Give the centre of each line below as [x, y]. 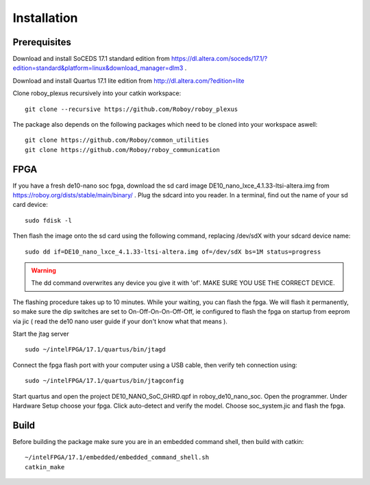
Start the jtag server [41, 334]
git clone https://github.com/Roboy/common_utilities [117, 140]
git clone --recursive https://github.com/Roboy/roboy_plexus [132, 109]
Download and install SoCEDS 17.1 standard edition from [91, 59]
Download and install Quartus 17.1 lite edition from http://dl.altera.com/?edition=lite [128, 80]
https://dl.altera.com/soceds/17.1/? [220, 59]
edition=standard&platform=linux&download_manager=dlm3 [98, 68]
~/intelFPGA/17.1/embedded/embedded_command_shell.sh [117, 458]
